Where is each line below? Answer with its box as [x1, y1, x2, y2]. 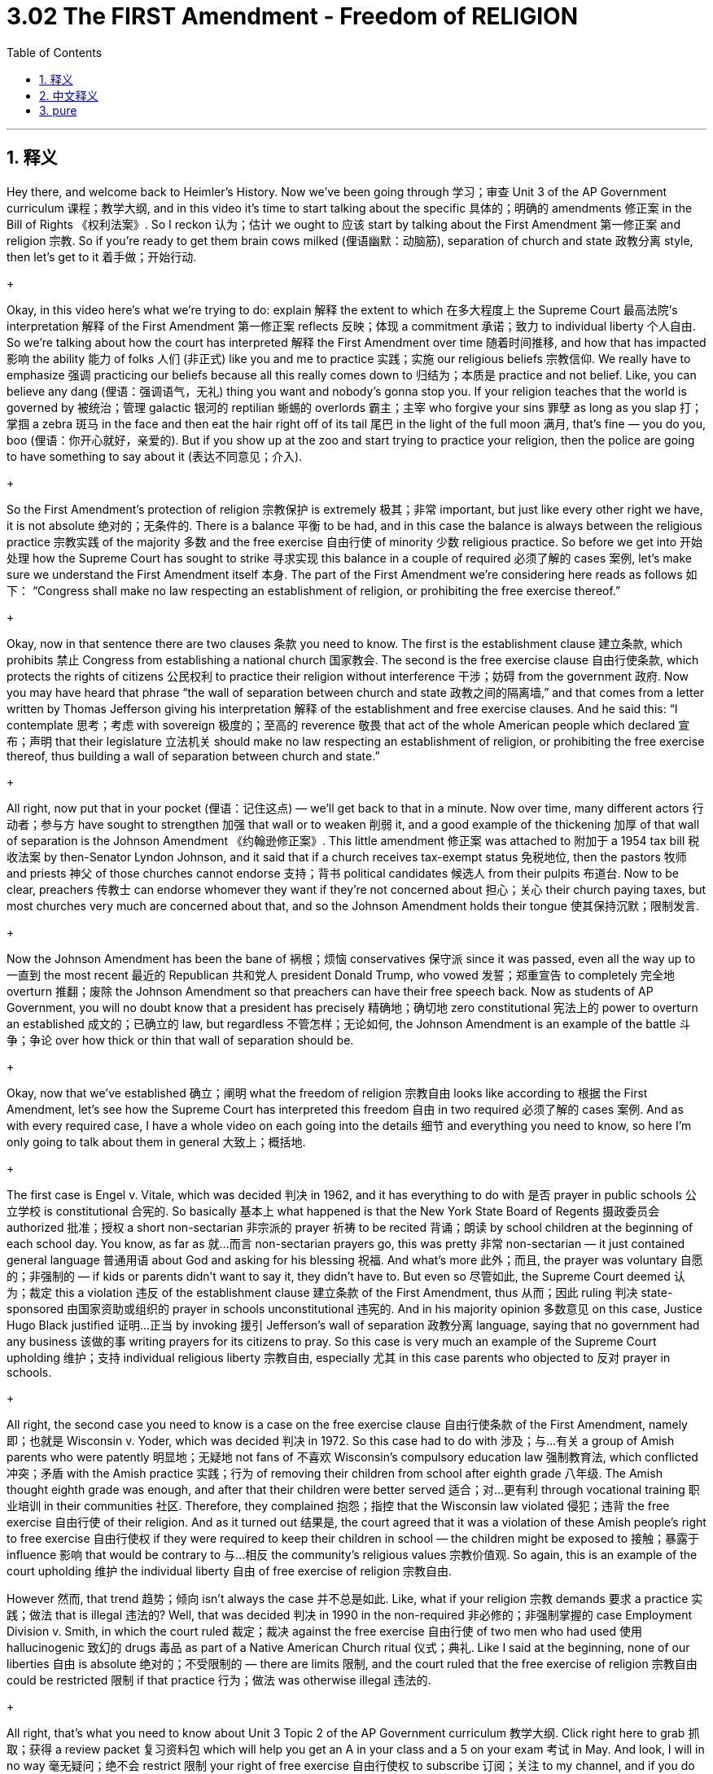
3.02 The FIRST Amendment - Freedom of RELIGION [7, 2, 579, 30]
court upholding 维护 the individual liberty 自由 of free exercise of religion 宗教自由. [7, 1563, 453, 1578]
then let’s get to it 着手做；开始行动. [7, 249, 197, 264]
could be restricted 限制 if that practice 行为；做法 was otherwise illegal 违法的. [7, 1672, 431, 1687]
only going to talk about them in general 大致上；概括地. [7, 1134, 306, 1149]
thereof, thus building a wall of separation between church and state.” [7, 748, 380, 763]
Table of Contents [7, 45, 103, 59]
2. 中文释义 [39, 88, 98, 103]
